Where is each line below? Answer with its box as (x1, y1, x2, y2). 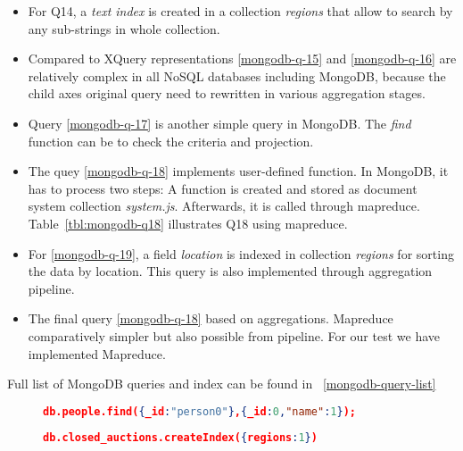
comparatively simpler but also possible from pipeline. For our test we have (28, 326, 441, 345)
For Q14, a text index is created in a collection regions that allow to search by (28, 2, 453, 20)
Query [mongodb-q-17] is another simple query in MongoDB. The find (28, 113, 411, 132)
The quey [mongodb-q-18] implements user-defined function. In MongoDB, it (28, 162, 449, 180)
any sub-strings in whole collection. (28, 19, 220, 38)
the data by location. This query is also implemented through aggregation (28, 262, 433, 280)
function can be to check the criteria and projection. (28, 131, 314, 150)
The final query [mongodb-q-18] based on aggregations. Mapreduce (28, 309, 393, 328)
